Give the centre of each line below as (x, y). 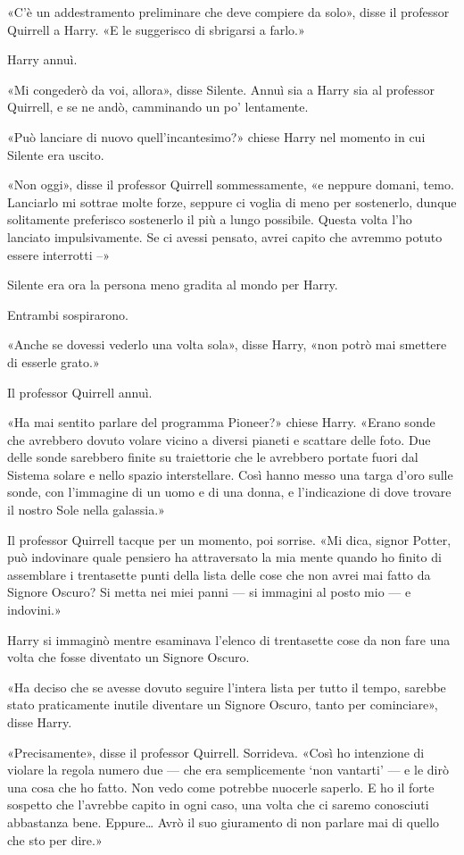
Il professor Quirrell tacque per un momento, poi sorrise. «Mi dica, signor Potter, (229, 539)
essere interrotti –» (58, 254)
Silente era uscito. (56, 154)
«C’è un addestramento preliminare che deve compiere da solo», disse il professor (228, 12)
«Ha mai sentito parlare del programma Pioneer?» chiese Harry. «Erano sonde (221, 422)
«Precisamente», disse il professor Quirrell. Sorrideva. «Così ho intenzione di (216, 752)
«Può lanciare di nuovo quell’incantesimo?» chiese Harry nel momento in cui (216, 136)
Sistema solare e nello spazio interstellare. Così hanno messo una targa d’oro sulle (230, 474)
